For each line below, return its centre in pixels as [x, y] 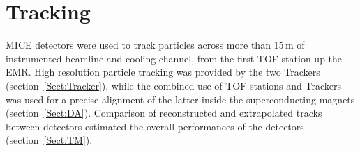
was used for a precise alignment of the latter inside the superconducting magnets [180, 99]
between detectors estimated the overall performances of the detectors [155, 126]
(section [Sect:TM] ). [49, 140]
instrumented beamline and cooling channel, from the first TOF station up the [174, 58]
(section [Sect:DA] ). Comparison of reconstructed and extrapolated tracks [164, 113]
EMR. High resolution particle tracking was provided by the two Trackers [163, 72]
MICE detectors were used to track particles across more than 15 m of [155, 45]
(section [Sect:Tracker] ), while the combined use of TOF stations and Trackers [174, 85]
